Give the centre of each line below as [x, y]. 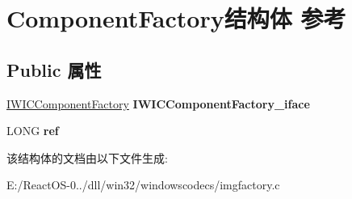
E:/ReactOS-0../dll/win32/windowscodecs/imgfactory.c [143, 185]
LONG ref [33, 131]
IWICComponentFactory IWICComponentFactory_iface [158, 103]
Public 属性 [54, 69]
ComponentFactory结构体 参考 [176, 18]
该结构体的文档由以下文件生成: [87, 157]
